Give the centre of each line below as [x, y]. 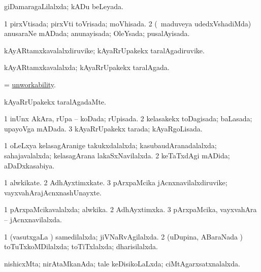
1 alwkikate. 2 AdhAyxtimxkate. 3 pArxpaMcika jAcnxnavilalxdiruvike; [116, 182]
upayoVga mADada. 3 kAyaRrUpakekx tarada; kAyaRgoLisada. [103, 128]
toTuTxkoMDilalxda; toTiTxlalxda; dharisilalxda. [81, 246]
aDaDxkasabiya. [29, 165]
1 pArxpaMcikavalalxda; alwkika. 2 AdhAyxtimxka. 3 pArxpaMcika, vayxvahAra [130, 209]
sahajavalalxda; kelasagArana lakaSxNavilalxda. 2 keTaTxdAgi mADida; [117, 155]
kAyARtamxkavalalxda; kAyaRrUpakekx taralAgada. [87, 67]
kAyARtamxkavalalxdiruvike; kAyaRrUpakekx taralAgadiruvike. [104, 50]
